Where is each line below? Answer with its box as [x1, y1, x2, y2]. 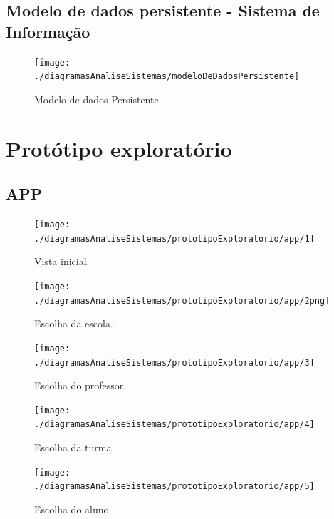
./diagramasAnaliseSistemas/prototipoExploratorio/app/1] [34, 233, 315, 244]
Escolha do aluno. [34, 502, 112, 517]
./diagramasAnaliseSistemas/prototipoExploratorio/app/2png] [34, 295, 330, 306]
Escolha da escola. [34, 316, 113, 331]
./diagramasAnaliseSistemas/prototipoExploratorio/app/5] [34, 481, 315, 492]
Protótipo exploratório [6, 133, 232, 163]
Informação [6, 20, 90, 42]
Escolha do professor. [34, 378, 127, 393]
